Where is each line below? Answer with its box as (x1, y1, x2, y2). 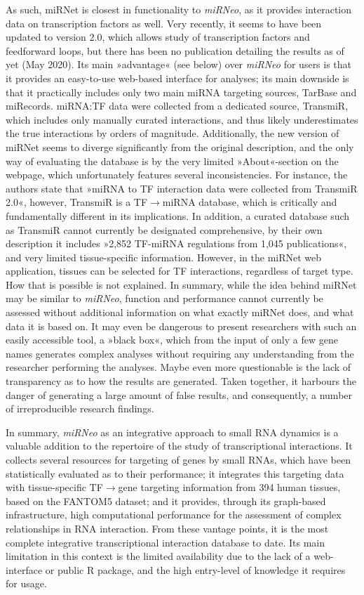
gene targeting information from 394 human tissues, (118, 480, 341, 495)
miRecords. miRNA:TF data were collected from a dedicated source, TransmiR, (6, 98, 349, 113)
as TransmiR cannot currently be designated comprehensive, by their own (6, 222, 323, 237)
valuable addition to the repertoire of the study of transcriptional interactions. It (6, 438, 353, 453)
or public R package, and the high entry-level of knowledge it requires (45, 562, 346, 577)
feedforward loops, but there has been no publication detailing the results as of (6, 43, 344, 58)
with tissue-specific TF (6, 480, 103, 495)
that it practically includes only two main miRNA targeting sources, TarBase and (6, 84, 357, 99)
